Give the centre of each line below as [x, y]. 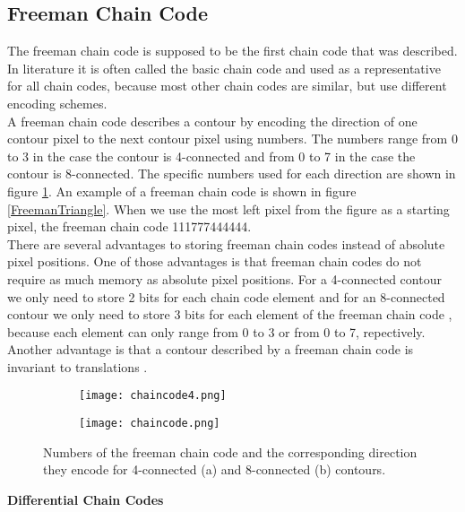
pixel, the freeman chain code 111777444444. [129, 226]
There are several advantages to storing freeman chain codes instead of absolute [226, 243]
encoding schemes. [57, 103]
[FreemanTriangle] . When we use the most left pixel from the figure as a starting [228, 208]
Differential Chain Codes [86, 499]
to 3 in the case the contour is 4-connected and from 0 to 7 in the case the [211, 156]
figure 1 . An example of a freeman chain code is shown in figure [182, 191]
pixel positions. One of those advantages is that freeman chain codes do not [215, 261]
